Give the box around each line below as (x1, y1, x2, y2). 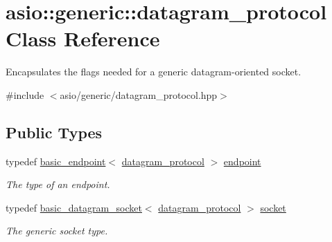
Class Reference (6, 24, 160, 53)
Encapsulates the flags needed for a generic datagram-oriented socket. (6, 64, 302, 79)
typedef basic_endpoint (6, 153, 106, 168)
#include (6, 87, 44, 102)
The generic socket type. (6, 223, 108, 238)
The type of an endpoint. (6, 177, 110, 192)
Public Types (6, 121, 103, 142)
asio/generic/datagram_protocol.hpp (60, 87, 218, 102)
